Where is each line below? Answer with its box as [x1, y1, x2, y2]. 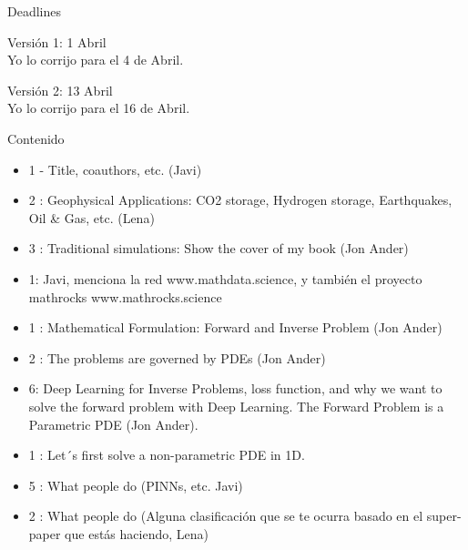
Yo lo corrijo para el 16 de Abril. [7, 98, 190, 117]
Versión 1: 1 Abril [7, 32, 107, 51]
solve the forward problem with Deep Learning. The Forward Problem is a [28, 396, 444, 415]
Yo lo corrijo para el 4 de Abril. [7, 50, 184, 69]
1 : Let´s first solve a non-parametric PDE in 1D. [28, 445, 305, 464]
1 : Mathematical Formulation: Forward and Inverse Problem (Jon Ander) [28, 318, 443, 337]
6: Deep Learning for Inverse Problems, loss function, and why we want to [28, 379, 443, 398]
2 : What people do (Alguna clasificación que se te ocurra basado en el [28, 506, 423, 525]
